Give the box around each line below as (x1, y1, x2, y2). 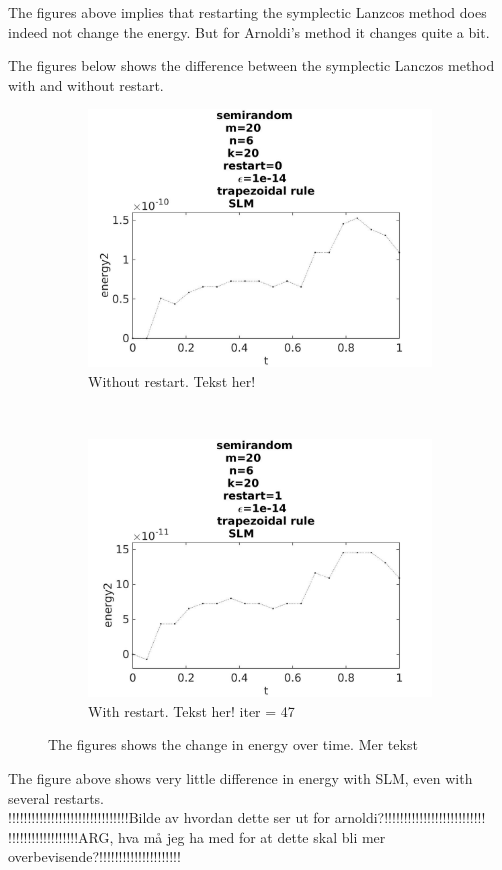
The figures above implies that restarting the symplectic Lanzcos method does (8, 2, 487, 22)
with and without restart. (8, 74, 164, 95)
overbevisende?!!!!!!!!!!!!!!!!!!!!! (8, 846, 181, 867)
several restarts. (8, 787, 104, 808)
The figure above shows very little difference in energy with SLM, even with (8, 767, 473, 788)
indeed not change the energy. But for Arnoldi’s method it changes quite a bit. (8, 21, 490, 42)
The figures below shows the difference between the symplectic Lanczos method (8, 55, 495, 76)
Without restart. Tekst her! (88, 370, 256, 391)
